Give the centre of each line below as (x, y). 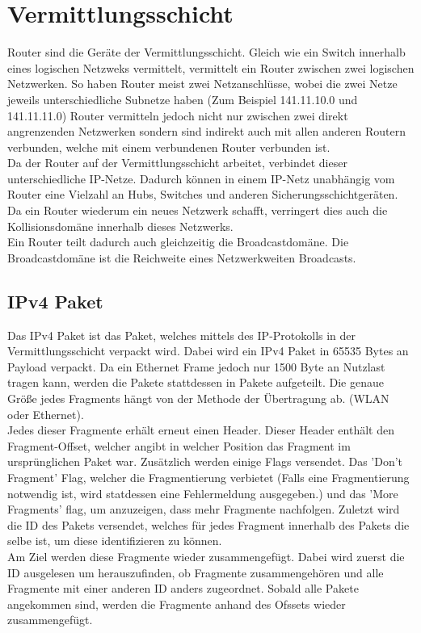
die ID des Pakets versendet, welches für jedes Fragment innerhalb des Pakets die (208, 524)
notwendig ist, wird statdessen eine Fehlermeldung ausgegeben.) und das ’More (203, 493)
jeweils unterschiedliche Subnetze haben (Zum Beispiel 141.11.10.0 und (183, 99)
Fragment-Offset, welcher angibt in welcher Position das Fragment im (179, 445)
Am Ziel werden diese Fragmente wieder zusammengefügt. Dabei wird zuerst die (206, 556)
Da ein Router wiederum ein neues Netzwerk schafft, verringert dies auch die (198, 210)
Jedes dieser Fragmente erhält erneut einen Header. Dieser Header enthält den (201, 430)
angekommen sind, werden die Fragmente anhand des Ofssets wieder (177, 604)
